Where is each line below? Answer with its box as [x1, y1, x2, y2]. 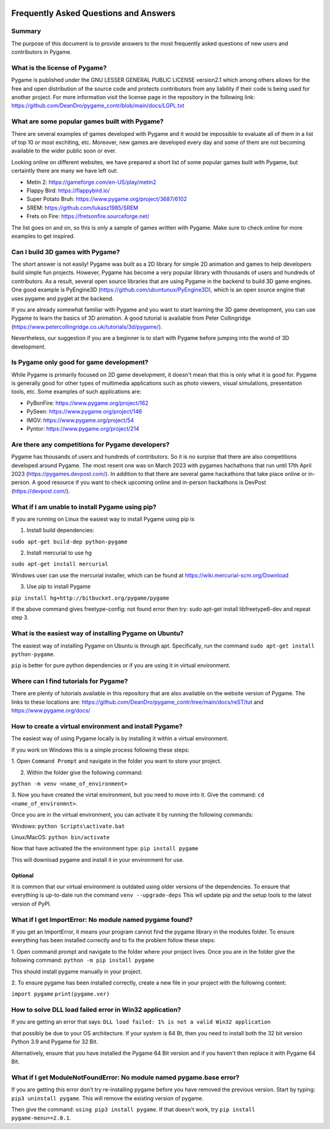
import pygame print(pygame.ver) [11, 991, 110, 998]
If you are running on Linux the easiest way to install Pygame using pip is [11, 515, 195, 523]
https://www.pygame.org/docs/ [11, 707, 91, 714]
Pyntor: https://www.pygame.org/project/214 [26, 425, 140, 432]
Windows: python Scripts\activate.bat [11, 822, 125, 829]
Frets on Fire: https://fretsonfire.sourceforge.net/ [26, 213, 150, 220]
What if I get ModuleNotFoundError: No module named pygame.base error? [11, 1073, 240, 1081]
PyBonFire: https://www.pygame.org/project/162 [26, 399, 149, 407]
